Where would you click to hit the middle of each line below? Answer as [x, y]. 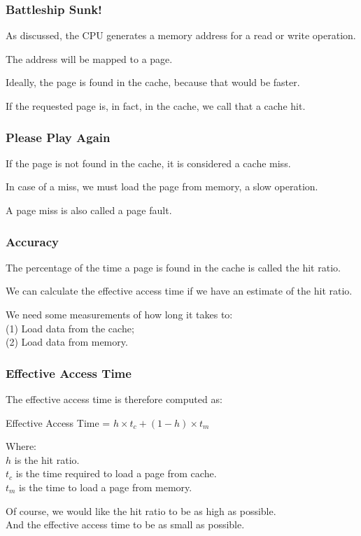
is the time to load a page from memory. [106, 487]
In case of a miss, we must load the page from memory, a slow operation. [162, 186]
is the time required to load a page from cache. [116, 473]
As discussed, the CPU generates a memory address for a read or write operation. [181, 35]
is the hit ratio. [47, 459]
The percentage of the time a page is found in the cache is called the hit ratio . [173, 267]
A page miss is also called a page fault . [89, 210]
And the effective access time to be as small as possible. [125, 524]
